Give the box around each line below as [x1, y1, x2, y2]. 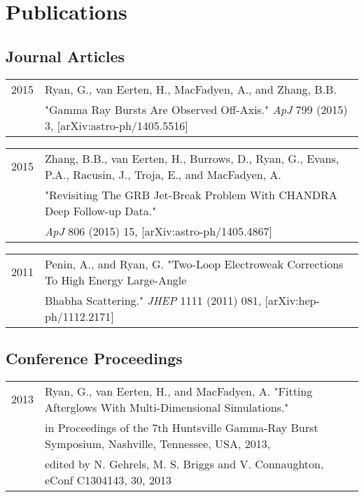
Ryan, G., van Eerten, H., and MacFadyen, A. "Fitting [45, 382, 313, 399]
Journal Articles [6, 45, 125, 66]
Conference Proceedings [6, 347, 183, 368]
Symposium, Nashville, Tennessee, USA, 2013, [45, 435, 271, 452]
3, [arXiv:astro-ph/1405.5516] [45, 117, 188, 134]
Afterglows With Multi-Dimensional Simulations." [45, 398, 289, 415]
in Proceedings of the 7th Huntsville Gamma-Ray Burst [45, 419, 318, 435]
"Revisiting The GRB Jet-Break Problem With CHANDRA [45, 186, 337, 203]
